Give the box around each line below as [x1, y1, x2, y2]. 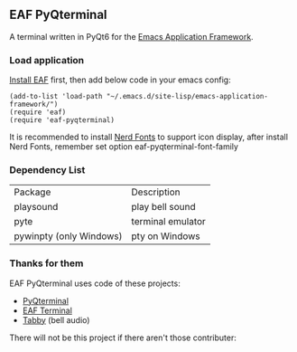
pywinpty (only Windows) [14, 230, 124, 243]
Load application [9, 53, 85, 66]
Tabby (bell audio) [22, 314, 90, 325]
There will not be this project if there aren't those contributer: [9, 332, 237, 343]
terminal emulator [131, 215, 206, 228]
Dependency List [9, 164, 86, 176]
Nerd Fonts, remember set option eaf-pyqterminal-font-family [9, 141, 239, 152]
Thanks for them [9, 257, 84, 270]
